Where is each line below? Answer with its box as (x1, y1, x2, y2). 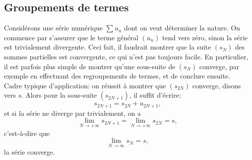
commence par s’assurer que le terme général (4, 32, 139, 42)
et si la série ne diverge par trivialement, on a (4, 107, 141, 118)
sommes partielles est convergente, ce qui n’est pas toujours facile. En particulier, (4, 51, 249, 61)
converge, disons (192, 80, 241, 90)
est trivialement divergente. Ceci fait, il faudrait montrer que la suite (4, 42, 211, 52)
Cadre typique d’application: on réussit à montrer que (4, 80, 166, 90)
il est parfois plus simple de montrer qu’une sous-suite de (4, 61, 175, 71)
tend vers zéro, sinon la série (162, 32, 248, 42)
